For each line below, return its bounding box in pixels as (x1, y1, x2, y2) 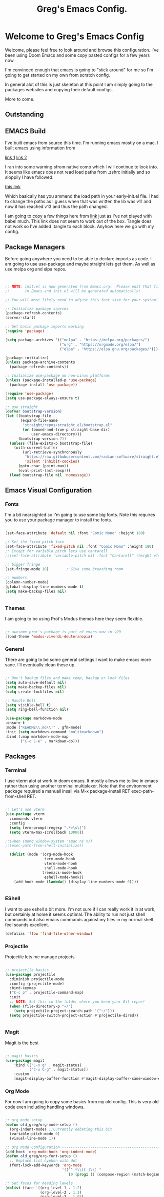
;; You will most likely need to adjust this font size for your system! (5, 297, 159, 302)
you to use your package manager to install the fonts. (5, 517, 112, 523)
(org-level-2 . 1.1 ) (40, 1190, 82, 1195)
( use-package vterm (5, 812, 45, 817)
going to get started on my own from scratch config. (5, 72, 110, 78)
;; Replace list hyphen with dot (9, 1158, 78, 1163)
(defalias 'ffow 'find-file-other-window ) (5, 931, 93, 936)
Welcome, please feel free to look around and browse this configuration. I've (5, 47, 159, 53)
